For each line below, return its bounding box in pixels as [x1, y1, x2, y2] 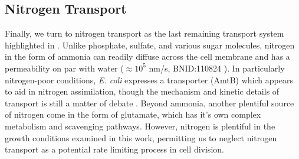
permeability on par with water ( [5, 61, 124, 74]
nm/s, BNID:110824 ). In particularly [149, 61, 285, 74]
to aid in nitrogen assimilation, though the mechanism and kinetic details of [5, 85, 280, 98]
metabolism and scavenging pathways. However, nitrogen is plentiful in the [5, 119, 275, 132]
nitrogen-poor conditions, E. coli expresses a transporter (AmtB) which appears [5, 73, 293, 86]
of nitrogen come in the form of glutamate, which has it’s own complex [5, 108, 261, 121]
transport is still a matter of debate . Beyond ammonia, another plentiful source [5, 96, 294, 109]
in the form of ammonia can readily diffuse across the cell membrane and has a [5, 50, 290, 63]
